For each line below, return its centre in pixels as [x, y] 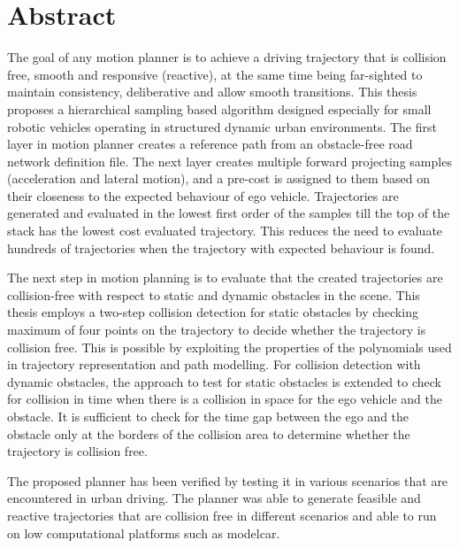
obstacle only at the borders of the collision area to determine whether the [209, 433]
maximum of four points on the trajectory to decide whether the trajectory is [217, 330]
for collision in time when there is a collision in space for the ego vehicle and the [225, 399]
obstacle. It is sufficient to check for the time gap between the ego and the [208, 416]
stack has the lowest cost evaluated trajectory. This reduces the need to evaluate [225, 231]
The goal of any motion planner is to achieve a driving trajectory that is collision [227, 57]
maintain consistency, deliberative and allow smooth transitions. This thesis [212, 92]
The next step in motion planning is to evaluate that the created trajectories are [225, 278]
